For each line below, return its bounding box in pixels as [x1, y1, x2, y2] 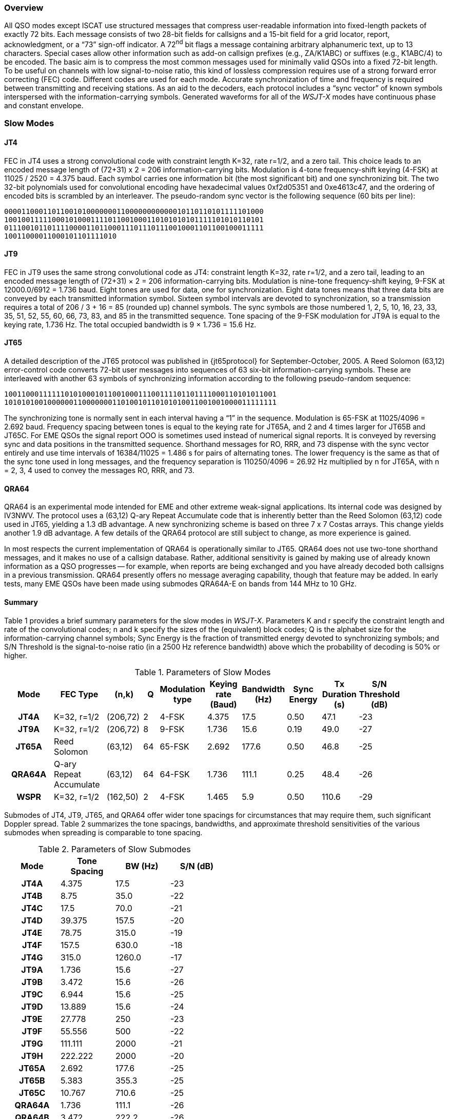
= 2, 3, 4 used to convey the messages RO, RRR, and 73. [4, 466, 194, 475]
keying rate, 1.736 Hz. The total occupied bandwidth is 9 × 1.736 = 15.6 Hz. [4, 320, 257, 329]
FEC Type [60, 689, 99, 699]
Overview [4, 3, 44, 13]
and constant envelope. [4, 101, 84, 110]
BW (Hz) [125, 860, 159, 871]
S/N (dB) [180, 860, 214, 871]
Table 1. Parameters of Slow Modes [134, 666, 271, 677]
